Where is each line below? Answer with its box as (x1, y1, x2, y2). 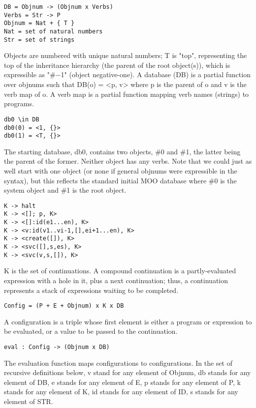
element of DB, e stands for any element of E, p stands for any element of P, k (4, 377, 241, 387)
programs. (4, 98, 34, 109)
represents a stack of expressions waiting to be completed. (4, 285, 179, 295)
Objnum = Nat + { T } (4, 20, 75, 27)
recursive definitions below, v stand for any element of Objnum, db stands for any (4, 367, 251, 378)
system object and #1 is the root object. (4, 185, 127, 195)
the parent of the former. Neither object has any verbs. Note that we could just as (4, 156, 252, 166)
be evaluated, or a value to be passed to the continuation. (4, 326, 178, 336)
